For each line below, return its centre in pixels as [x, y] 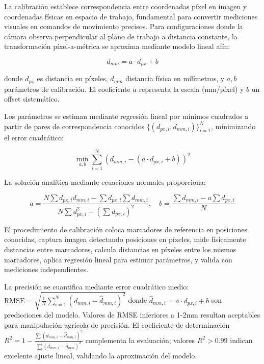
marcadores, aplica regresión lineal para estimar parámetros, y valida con [118, 259]
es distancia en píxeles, [72, 78]
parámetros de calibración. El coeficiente [67, 89]
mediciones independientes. [46, 269]
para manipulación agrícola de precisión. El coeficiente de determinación [117, 324]
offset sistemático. [32, 99]
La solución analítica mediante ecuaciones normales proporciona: [105, 182]
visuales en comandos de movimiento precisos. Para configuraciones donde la [124, 26]
